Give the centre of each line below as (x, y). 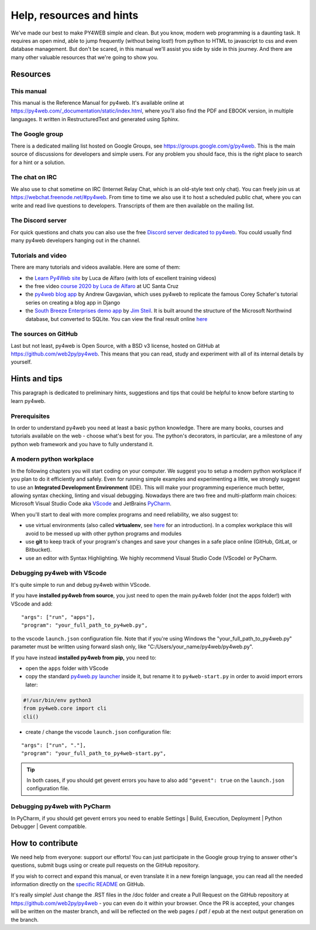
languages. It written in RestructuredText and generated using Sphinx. (95, 119)
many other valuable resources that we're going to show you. (85, 57)
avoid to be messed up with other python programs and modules (104, 534)
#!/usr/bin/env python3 (57, 700)
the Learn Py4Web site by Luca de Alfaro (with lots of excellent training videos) (121, 278)
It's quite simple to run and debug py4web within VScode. (81, 584)
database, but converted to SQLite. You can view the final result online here (116, 319)
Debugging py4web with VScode (59, 573)
